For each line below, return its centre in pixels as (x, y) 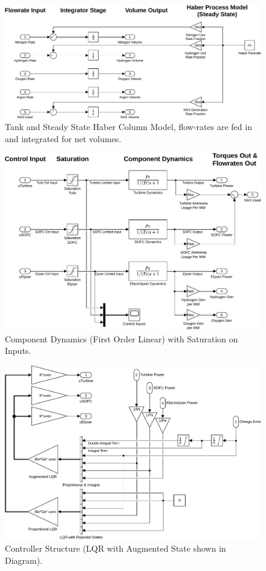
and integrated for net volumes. (63, 138)
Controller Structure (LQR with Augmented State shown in (115, 548)
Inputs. (18, 351)
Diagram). (24, 560)
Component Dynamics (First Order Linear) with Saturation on (122, 338)
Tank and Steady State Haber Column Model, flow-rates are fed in (128, 127)
